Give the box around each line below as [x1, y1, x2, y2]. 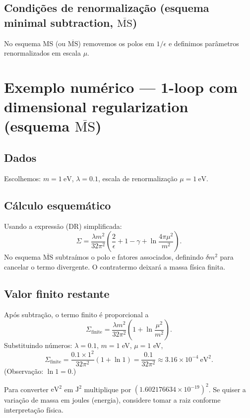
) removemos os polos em [78, 38, 154, 48]
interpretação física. [4, 404, 63, 415]
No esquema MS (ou [4, 38, 66, 48]
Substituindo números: [4, 340, 72, 350]
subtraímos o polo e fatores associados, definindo [55, 252, 203, 262]
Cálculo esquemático [4, 197, 111, 212]
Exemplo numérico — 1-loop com [4, 76, 238, 97]
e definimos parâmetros [168, 38, 239, 48]
